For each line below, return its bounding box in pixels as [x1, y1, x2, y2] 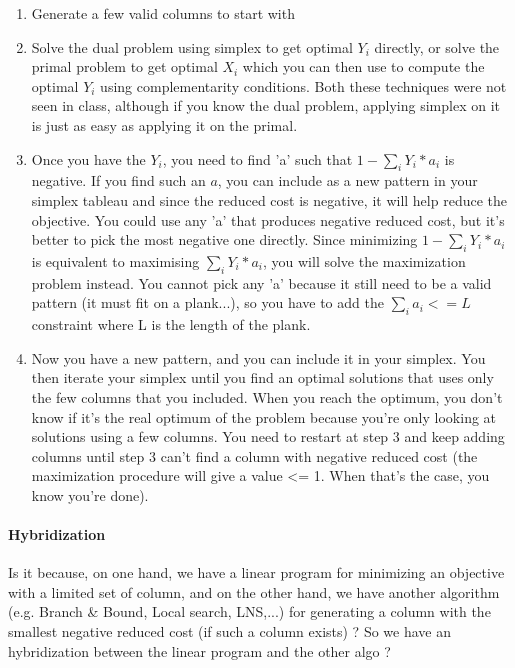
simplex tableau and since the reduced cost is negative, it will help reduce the [31, 189, 507, 210]
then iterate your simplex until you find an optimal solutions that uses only [31, 367, 494, 388]
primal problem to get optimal [31, 56, 218, 77]
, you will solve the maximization [263, 250, 466, 271]
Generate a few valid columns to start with [31, 3, 295, 23]
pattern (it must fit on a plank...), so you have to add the [31, 292, 384, 313]
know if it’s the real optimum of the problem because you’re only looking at [31, 406, 497, 427]
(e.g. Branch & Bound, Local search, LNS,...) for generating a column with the [8, 601, 491, 622]
